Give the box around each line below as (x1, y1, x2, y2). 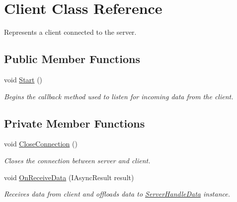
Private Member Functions (4, 115, 145, 131)
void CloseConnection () (4, 138, 78, 149)
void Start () (4, 74, 43, 84)
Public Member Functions (4, 51, 140, 67)
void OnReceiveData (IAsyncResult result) (4, 172, 134, 182)
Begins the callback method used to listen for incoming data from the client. (4, 91, 234, 101)
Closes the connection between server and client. (4, 155, 151, 165)
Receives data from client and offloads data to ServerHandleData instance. (4, 189, 231, 199)
